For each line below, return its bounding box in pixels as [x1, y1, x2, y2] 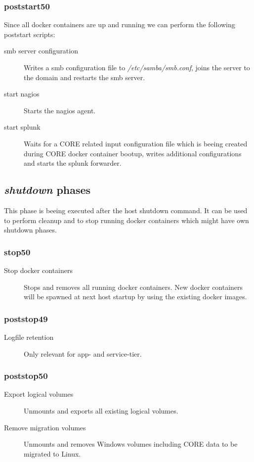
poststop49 [4, 312, 48, 324]
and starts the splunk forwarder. [24, 158, 122, 168]
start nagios [4, 89, 40, 99]
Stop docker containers [4, 265, 73, 275]
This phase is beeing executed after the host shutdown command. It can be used [4, 205, 248, 215]
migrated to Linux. [24, 448, 81, 459]
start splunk [4, 122, 41, 132]
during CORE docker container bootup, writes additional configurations [24, 148, 242, 158]
